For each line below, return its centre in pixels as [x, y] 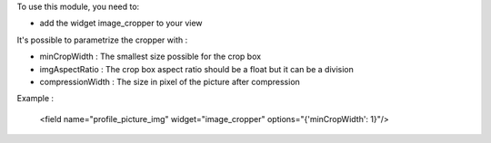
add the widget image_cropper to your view [121, 24]
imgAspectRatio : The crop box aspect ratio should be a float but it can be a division [197, 69]
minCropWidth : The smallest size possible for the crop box [150, 57]
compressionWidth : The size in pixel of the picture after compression [170, 81]
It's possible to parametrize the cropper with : [102, 40]
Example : [35, 99]
